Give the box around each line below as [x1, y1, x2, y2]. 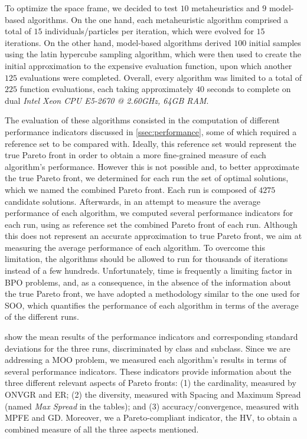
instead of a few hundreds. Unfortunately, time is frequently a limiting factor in [5, 264, 292, 277]
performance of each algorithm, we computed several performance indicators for [5, 207, 293, 219]
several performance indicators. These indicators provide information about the [5, 365, 292, 377]
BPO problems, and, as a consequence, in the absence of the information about [5, 276, 291, 288]
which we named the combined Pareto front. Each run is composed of [5, 183, 256, 195]
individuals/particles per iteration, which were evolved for [45, 25, 254, 37]
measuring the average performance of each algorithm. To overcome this [5, 241, 265, 253]
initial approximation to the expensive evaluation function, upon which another [5, 59, 292, 71]
